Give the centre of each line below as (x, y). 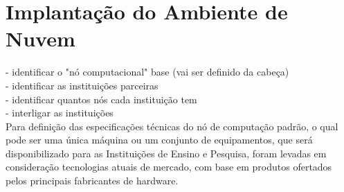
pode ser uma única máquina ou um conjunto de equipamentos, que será (159, 140)
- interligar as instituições (60, 113)
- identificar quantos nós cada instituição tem (101, 99)
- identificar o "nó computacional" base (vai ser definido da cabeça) (147, 72)
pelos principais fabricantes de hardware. (92, 181)
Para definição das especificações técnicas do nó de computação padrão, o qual (172, 126)
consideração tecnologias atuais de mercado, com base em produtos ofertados (169, 167)
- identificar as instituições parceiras (82, 85)
